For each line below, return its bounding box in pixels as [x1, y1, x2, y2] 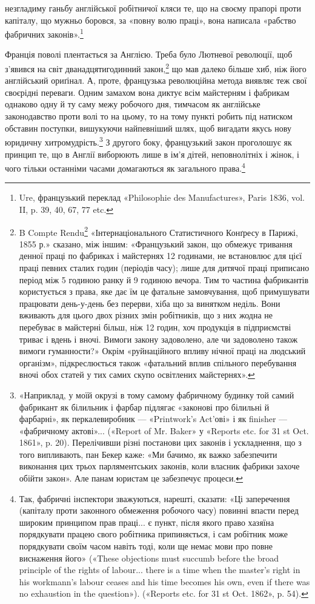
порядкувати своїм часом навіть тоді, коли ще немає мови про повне [19, 540, 273, 552]
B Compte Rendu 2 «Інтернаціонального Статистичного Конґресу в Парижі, [19, 224, 298, 238]
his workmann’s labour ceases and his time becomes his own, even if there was [19, 575, 310, 588]
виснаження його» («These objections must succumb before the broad [19, 551, 279, 564]
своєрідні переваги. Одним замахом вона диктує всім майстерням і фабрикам [5, 86, 290, 98]
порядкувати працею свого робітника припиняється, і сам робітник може [19, 528, 288, 540]
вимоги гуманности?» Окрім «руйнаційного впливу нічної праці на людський [19, 344, 306, 357]
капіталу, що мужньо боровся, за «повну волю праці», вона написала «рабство [5, 13, 296, 26]
